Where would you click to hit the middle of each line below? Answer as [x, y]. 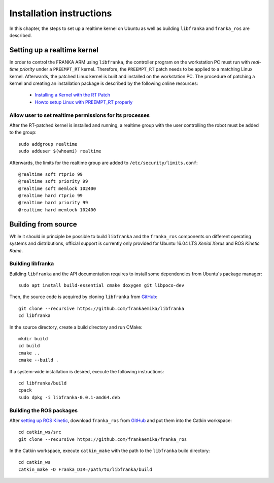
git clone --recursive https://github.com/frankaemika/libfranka [101, 308]
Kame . [16, 250]
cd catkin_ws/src [40, 432]
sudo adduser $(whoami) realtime [60, 151]
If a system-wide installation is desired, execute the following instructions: [87, 371]
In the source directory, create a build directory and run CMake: [76, 327]
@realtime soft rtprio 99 [51, 174]
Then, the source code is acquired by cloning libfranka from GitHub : [83, 297]
